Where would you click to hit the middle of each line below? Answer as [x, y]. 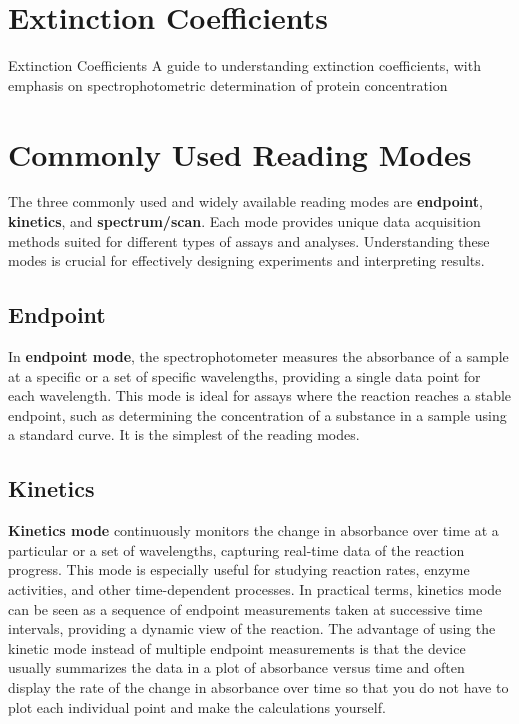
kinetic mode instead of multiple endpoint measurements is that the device [237, 647]
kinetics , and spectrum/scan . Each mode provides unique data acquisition [244, 221]
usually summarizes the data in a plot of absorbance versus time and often [236, 667]
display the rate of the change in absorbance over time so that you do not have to [258, 686]
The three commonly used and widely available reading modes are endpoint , [245, 201]
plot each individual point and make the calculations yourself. [197, 706]
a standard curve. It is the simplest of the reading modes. [184, 434]
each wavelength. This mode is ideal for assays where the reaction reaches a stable [260, 395]
